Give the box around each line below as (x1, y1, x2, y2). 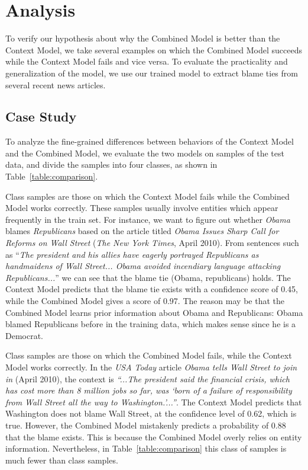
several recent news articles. (5, 78, 106, 91)
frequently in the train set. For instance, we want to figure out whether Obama (5, 213, 290, 225)
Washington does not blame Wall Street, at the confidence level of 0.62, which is (5, 407, 297, 420)
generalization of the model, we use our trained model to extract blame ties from (5, 66, 298, 79)
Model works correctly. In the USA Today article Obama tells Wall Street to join (5, 360, 297, 373)
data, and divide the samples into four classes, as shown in (5, 158, 218, 171)
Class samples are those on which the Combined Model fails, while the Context (5, 349, 292, 362)
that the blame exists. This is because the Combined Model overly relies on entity (5, 430, 302, 443)
